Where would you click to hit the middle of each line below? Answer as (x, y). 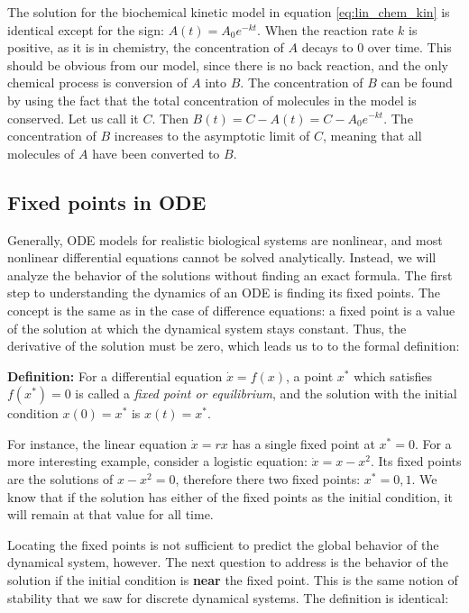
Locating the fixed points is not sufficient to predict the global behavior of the (223, 544)
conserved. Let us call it (73, 118)
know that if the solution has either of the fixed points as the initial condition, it (230, 496)
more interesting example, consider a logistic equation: (157, 461)
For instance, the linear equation (97, 443)
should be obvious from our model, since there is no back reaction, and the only (228, 64)
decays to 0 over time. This (377, 47)
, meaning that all (372, 136)
